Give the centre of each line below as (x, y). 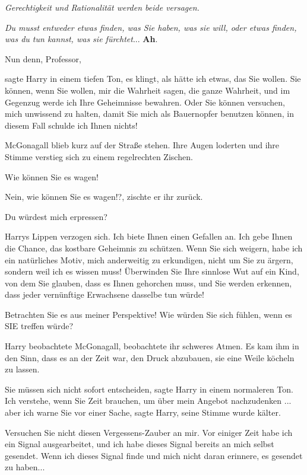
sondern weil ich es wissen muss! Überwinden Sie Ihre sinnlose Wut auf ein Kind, (152, 271)
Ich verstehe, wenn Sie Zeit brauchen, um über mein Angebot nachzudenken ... (148, 401)
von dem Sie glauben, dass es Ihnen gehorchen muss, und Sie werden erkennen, (148, 283)
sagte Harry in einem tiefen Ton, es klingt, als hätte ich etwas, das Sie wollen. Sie (153, 79)
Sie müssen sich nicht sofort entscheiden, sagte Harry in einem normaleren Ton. (149, 389)
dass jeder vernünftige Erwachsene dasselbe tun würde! (105, 294)
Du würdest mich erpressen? (56, 216)
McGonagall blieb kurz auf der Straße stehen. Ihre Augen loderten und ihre (142, 145)
